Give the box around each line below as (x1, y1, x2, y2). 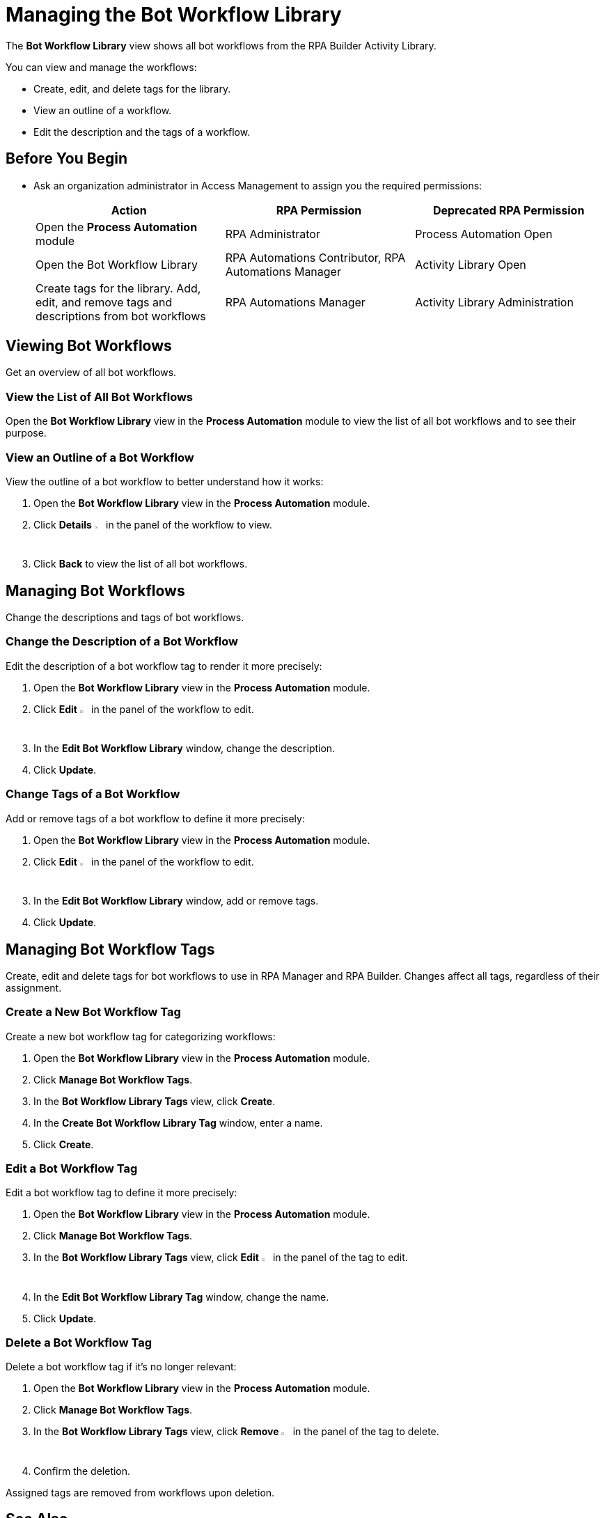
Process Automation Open (415, 226, 553, 241)
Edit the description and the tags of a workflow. (33, 125, 251, 138)
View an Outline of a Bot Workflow (6, 450, 194, 464)
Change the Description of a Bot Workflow (6, 634, 238, 649)
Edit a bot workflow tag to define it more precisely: (6, 1187, 237, 1199)
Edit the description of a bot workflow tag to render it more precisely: (6, 659, 322, 672)
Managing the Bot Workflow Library (6, 3, 342, 26)
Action (111, 203, 147, 217)
